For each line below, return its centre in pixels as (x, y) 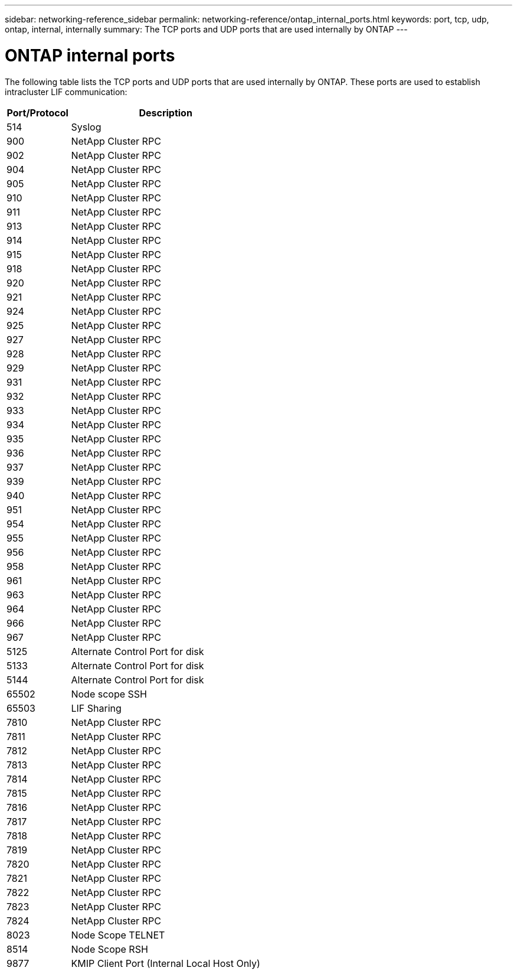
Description (166, 113)
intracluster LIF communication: (66, 92)
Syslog (86, 127)
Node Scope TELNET (118, 935)
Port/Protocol (37, 113)
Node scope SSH (109, 694)
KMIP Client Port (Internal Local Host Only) (166, 963)
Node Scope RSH (109, 949)
